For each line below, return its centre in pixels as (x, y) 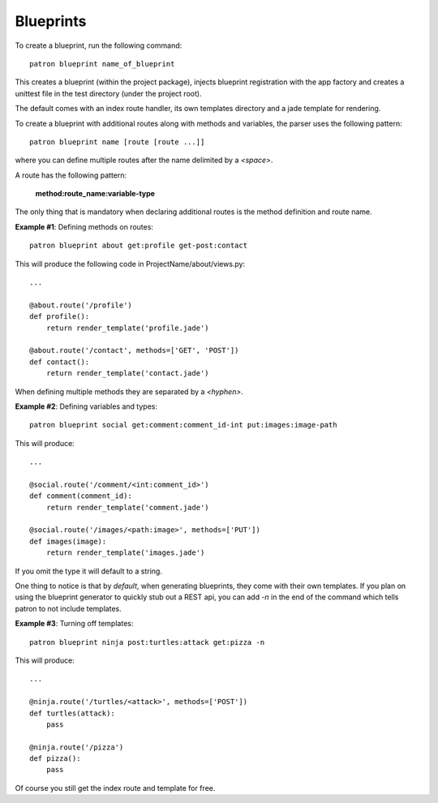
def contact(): (60, 362)
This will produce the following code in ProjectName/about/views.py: (130, 264)
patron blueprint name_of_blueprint (102, 64)
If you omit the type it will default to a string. (88, 571)
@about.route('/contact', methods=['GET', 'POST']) (134, 350)
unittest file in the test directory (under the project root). (108, 93)
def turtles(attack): (72, 713)
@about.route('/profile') (81, 305)
